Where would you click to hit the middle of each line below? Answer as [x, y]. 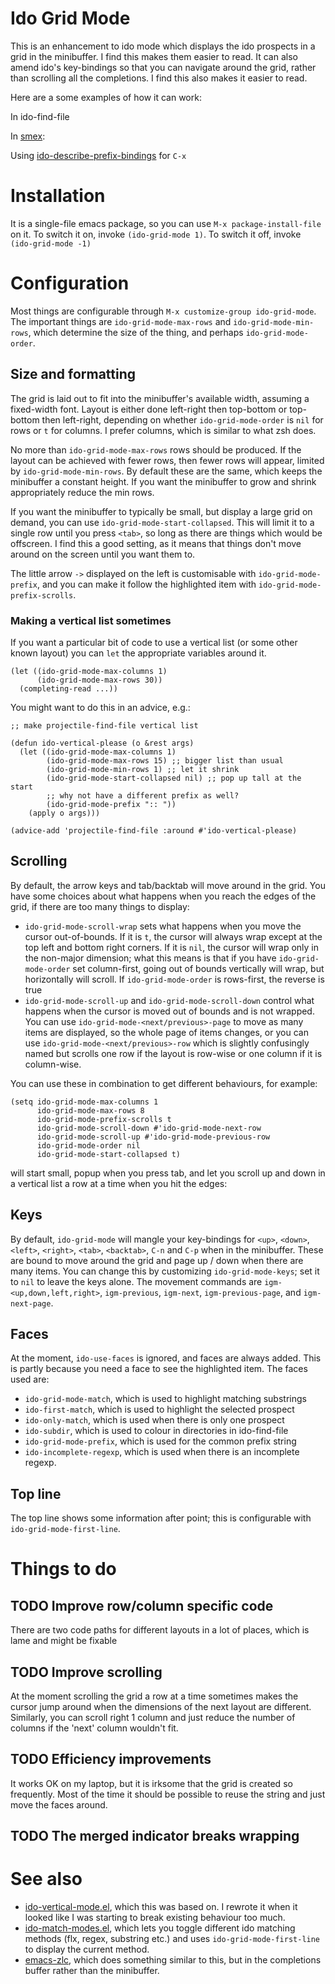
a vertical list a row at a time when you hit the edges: [119, 1183]
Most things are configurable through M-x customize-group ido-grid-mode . [163, 311]
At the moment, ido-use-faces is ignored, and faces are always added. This [166, 1358]
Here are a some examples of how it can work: [106, 97]
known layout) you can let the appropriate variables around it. [138, 653]
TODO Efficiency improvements [111, 1759]
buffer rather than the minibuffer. [92, 1971]
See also [46, 1879]
